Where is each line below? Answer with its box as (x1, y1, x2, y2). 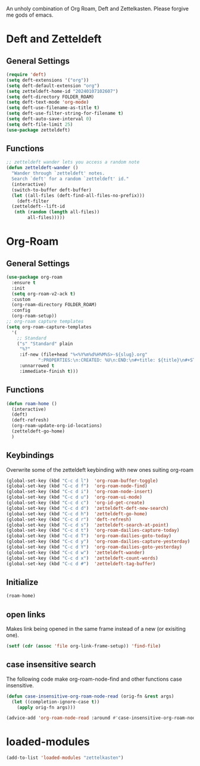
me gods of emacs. (6, 11, 54, 18)
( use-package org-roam (6, 274, 62, 281)
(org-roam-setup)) (11, 313, 58, 319)
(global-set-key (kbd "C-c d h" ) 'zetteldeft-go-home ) (6, 510, 148, 517)
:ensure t (11, 279, 36, 285)
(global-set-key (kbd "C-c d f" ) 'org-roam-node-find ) (6, 483, 148, 489)
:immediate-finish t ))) (19, 368, 79, 374)
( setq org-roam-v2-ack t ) (11, 291, 76, 297)
